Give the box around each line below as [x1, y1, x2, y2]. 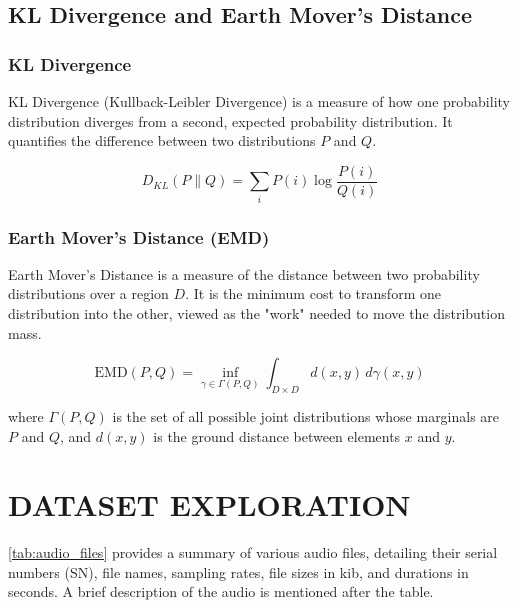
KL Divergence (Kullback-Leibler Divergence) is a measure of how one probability [8, 91, 510, 111]
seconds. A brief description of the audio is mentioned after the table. [8, 581, 434, 602]
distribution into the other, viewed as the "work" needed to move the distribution [8, 302, 505, 323]
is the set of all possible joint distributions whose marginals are [112, 405, 500, 426]
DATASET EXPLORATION [8, 484, 411, 525]
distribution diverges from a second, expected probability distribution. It [8, 110, 453, 131]
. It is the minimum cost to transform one [185, 283, 441, 304]
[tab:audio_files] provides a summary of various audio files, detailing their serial [8, 542, 498, 563]
